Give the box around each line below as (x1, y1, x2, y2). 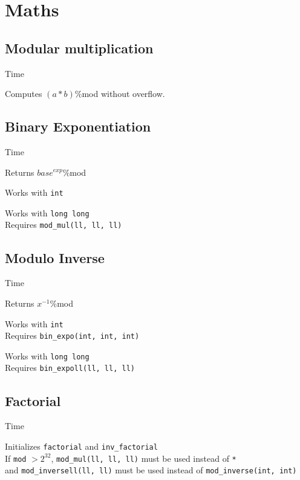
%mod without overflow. (74, 87, 165, 100)
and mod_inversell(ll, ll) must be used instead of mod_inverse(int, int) (5, 464, 297, 476)
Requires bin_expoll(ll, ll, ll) (5, 361, 135, 374)
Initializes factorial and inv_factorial (5, 439, 158, 452)
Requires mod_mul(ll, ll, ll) (5, 218, 122, 231)
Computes (5, 87, 42, 100)
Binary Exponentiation (5, 117, 151, 136)
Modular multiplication (5, 38, 154, 57)
